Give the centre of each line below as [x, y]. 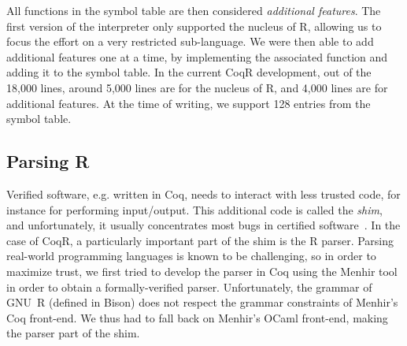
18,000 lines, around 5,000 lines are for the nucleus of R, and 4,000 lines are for [197, 87]
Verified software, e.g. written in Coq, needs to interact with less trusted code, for [203, 193]
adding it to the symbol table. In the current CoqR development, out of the [189, 72]
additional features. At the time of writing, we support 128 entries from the [189, 103]
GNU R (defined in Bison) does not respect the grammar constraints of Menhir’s [202, 302]
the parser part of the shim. [73, 333]
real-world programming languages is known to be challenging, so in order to [191, 256]
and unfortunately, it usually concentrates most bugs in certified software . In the [203, 225]
